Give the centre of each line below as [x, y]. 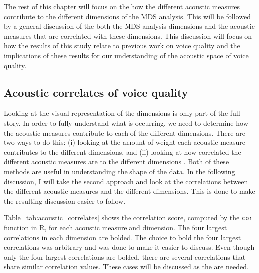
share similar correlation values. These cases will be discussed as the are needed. [126, 266]
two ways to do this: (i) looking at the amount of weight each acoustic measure [125, 142]
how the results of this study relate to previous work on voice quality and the [122, 46]
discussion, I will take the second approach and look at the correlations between [126, 181]
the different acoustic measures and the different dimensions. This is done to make [129, 191]
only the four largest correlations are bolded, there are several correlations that [125, 256]
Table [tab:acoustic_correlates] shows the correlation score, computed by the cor [128, 217]
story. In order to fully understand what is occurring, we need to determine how [126, 122]
